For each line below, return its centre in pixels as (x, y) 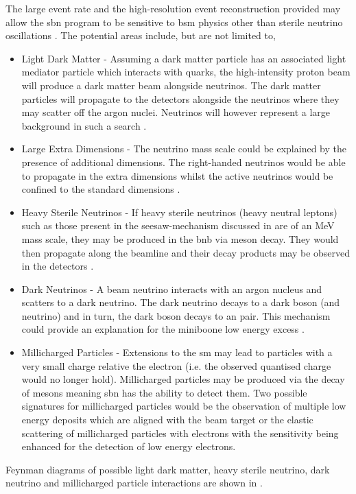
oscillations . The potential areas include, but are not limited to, (141, 35)
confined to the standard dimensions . (101, 189)
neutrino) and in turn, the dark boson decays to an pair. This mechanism (176, 315)
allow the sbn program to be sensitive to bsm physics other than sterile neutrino (174, 22)
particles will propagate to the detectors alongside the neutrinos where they (180, 98)
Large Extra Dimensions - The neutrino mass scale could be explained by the (184, 149)
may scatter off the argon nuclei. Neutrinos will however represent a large (176, 112)
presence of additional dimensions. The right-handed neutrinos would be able (183, 162)
